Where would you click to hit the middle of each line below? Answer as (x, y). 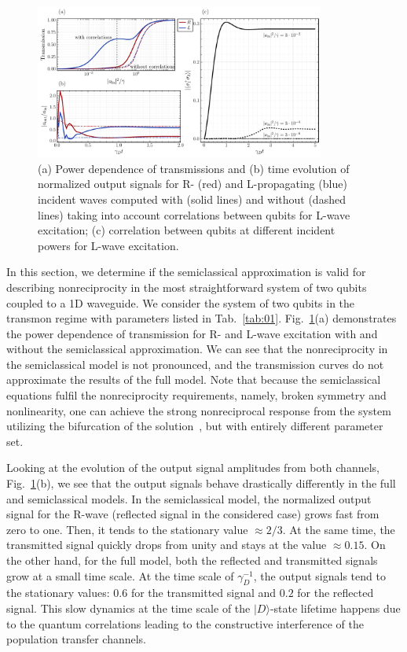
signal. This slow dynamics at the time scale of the (128, 608)
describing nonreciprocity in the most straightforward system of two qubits (187, 287)
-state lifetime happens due (335, 608)
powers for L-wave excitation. (108, 245)
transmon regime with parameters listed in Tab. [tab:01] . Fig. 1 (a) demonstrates (202, 318)
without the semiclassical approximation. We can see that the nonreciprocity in (197, 349)
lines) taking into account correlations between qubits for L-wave (194, 214)
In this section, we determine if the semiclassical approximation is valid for (186, 272)
